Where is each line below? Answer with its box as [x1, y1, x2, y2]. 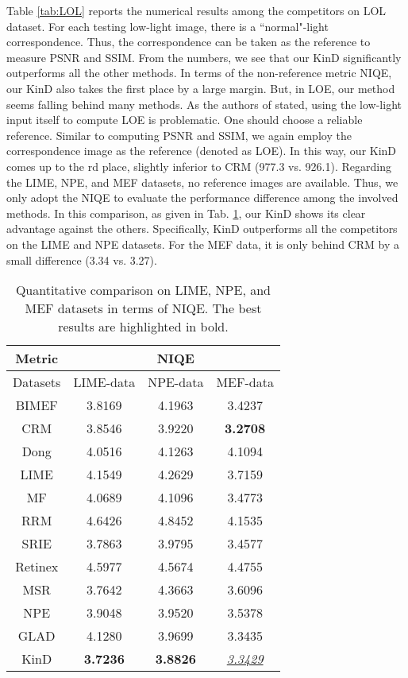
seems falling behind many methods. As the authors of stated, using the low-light [6, 95, 402, 112]
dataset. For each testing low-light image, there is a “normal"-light [6, 17, 329, 34]
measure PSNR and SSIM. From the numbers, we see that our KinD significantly [6, 48, 402, 65]
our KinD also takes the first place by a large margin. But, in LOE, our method [6, 79, 395, 96]
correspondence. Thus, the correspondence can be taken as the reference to [6, 33, 371, 50]
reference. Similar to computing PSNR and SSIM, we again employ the [6, 126, 352, 143]
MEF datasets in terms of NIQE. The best [25, 299, 262, 318]
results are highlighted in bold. [58, 317, 229, 336]
